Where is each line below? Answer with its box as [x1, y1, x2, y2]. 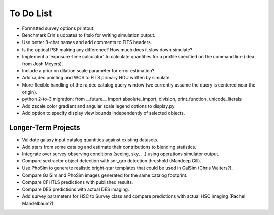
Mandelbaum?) [22, 200, 54, 206]
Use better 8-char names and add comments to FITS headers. [22, 39, 152, 46]
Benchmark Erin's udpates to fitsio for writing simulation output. [22, 32, 156, 38]
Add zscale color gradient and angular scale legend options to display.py [22, 103, 175, 109]
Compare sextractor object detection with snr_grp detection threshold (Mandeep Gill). [22, 158, 201, 164]
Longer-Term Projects [9, 123, 80, 132]
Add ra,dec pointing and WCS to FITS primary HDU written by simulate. [22, 75, 171, 81]
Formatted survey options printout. [22, 25, 95, 31]
